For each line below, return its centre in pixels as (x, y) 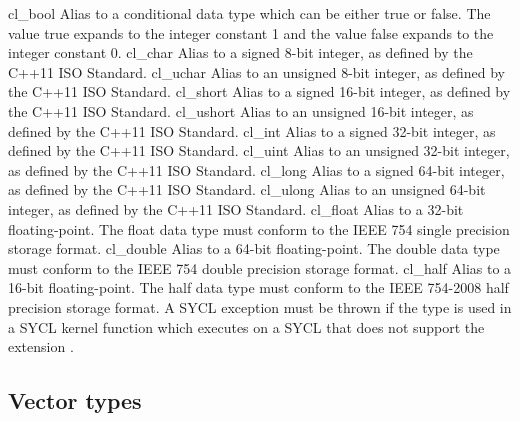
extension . (41, 346)
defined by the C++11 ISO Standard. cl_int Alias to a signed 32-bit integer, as (252, 130)
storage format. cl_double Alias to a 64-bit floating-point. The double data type (254, 248)
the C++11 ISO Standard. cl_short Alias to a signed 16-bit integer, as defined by (259, 91)
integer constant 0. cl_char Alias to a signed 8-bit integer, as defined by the (240, 52)
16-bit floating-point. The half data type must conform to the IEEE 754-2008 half (258, 287)
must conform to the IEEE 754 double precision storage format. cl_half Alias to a (260, 267)
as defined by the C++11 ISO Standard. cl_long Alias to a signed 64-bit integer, (256, 169)
